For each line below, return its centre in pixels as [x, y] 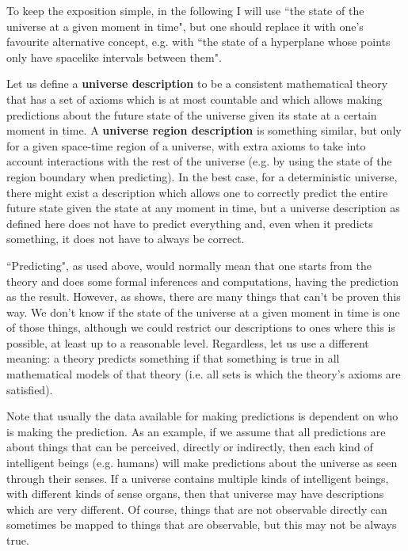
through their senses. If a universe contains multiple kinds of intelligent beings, [198, 478]
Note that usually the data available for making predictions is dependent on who [202, 416]
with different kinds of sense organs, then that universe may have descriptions [195, 494]
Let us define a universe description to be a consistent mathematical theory [197, 84]
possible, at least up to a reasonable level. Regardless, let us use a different [188, 342]
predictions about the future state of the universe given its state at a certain [192, 114]
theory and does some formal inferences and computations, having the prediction [203, 281]
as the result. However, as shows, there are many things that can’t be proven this [204, 296]
